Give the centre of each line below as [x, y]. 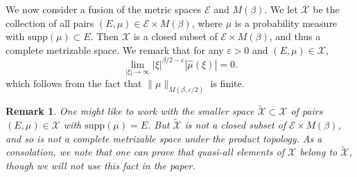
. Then [105, 36]
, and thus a [295, 36]
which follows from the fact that [74, 83]
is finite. [227, 83]
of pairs [307, 111]
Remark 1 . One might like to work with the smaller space [130, 111]
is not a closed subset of [235, 124]
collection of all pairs [50, 22]
